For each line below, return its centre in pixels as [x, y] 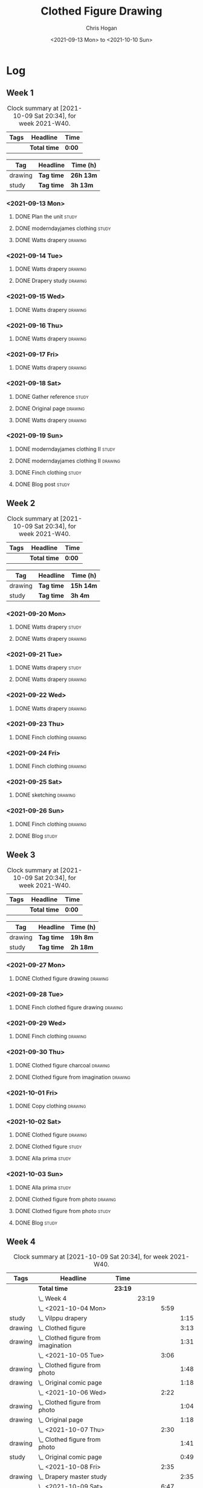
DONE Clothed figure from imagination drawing [73, 1077]
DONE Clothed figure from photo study [63, 1211]
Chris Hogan [101, 28]
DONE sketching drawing [45, 795]
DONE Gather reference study [52, 396]
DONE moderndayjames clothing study [63, 228]
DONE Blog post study [42, 484]
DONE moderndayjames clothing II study [65, 449]
